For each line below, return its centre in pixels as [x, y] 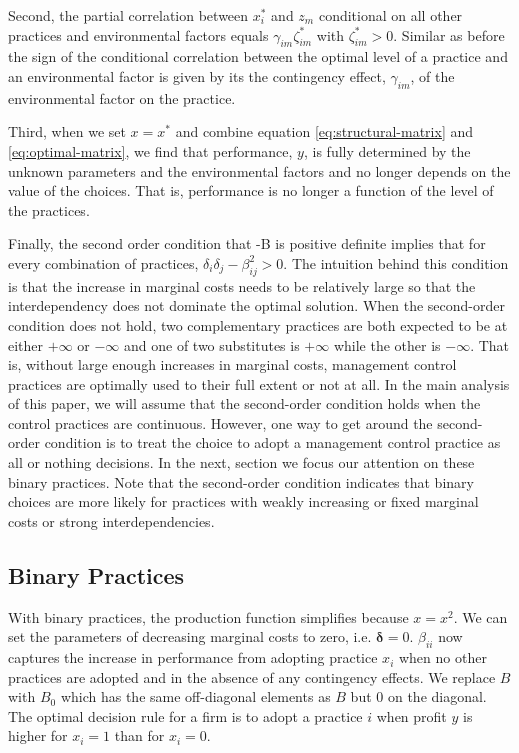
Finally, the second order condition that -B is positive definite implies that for [247, 243]
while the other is [387, 344]
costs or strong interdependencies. [111, 520]
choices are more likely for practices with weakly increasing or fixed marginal [243, 501]
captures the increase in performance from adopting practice [193, 657]
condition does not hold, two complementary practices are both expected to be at [258, 324]
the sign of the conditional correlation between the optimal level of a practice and [258, 56]
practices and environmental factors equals [138, 34]
